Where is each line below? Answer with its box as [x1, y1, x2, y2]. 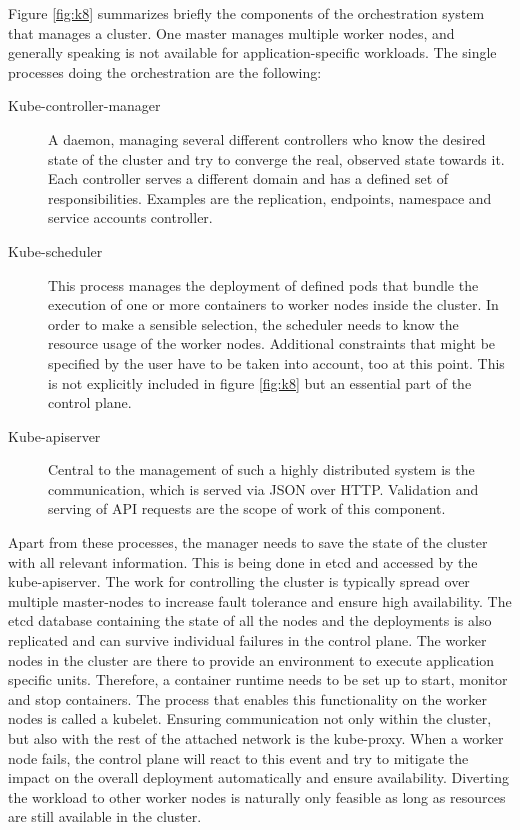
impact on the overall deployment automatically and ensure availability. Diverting [8, 767, 509, 788]
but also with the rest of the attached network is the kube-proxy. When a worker [8, 728, 504, 748]
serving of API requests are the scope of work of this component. [48, 498, 446, 519]
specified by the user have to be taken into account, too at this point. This [48, 352, 505, 373]
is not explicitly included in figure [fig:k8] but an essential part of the [48, 372, 472, 393]
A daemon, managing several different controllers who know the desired [48, 128, 486, 149]
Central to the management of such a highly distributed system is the [48, 459, 475, 480]
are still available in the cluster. [8, 806, 202, 827]
